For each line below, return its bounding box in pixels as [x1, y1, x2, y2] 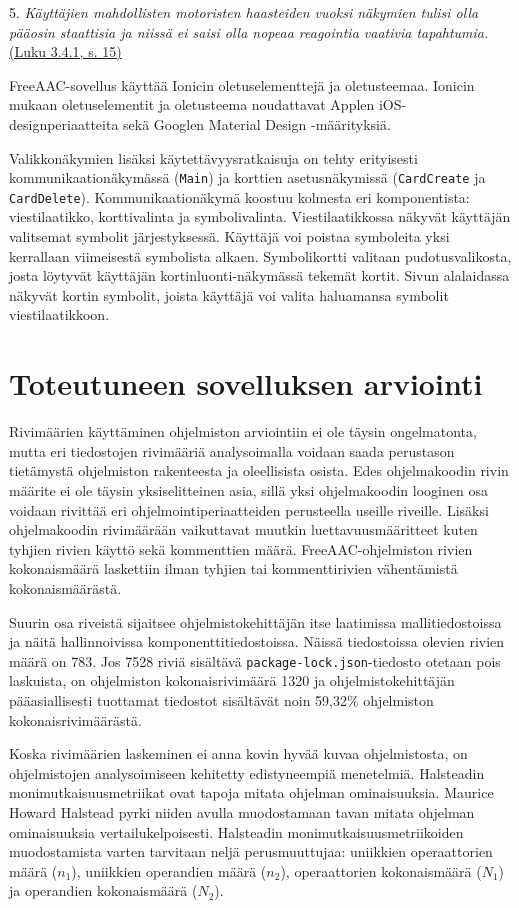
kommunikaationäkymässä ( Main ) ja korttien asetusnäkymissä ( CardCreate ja [9, 167, 486, 188]
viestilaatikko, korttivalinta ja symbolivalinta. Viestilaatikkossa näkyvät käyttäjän [9, 206, 511, 227]
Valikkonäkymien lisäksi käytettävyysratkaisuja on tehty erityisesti [9, 147, 418, 168]
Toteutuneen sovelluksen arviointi [9, 363, 483, 404]
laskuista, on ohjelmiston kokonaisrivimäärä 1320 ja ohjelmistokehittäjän [9, 670, 455, 691]
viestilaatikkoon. [9, 304, 110, 325]
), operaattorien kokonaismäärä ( [280, 860, 482, 881]
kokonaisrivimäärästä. [9, 709, 142, 730]
